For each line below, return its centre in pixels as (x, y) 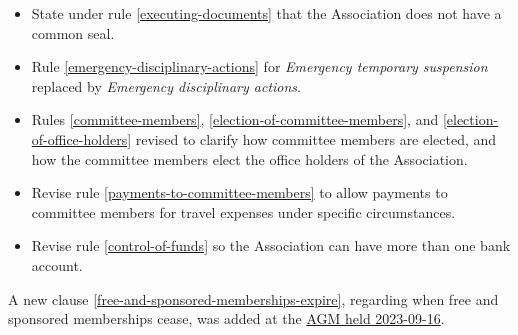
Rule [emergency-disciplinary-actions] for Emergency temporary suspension (259, 66)
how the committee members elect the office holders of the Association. (249, 158)
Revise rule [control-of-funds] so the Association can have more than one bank (271, 245)
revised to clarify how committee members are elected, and (316, 138)
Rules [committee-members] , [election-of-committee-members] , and (235, 119)
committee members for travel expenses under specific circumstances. (243, 211)
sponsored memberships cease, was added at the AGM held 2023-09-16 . (226, 318)
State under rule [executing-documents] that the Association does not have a (266, 13)
